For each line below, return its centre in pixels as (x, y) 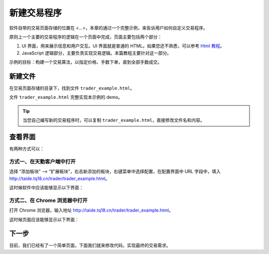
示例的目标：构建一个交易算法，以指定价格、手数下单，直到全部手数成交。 (85, 62)
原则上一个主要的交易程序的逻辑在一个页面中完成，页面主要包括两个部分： (85, 37)
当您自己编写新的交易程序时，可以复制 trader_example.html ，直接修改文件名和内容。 (114, 120)
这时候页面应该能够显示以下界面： (44, 219)
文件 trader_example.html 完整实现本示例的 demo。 (66, 97)
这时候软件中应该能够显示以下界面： (46, 188)
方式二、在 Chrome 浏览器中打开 (48, 200)
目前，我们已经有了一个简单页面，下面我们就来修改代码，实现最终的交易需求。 (90, 246)
